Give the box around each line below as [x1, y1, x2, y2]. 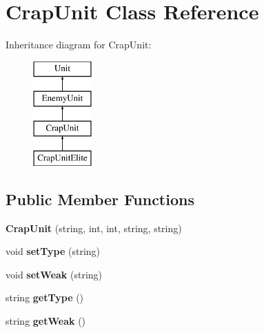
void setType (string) [6, 244, 101, 258]
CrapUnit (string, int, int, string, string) [6, 220, 182, 235]
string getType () [6, 290, 84, 305]
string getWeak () [6, 314, 86, 328]
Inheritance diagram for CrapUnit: [6, 37, 152, 52]
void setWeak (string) [6, 267, 103, 281]
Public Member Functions [6, 188, 194, 209]
